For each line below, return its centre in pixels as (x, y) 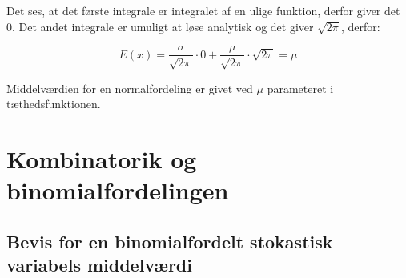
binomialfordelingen (118, 190)
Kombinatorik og (102, 159)
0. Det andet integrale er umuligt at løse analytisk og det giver (160, 26)
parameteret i (300, 88)
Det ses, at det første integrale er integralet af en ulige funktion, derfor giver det (203, 10)
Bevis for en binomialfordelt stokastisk (170, 241)
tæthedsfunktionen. (54, 104)
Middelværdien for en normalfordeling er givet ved (130, 88)
